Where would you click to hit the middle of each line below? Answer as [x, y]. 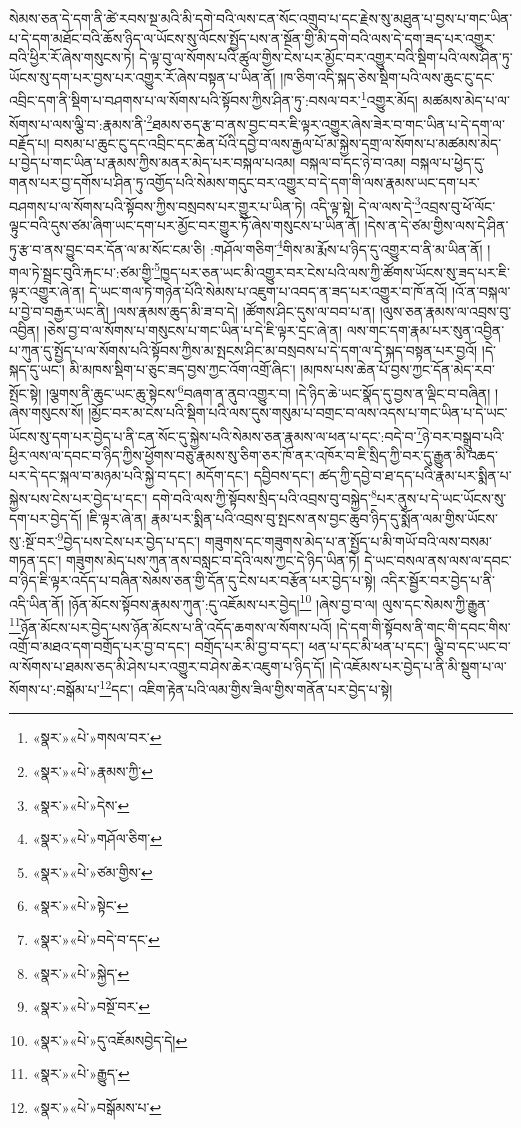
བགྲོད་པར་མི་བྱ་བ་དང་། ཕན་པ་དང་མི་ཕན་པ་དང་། [312, 646]
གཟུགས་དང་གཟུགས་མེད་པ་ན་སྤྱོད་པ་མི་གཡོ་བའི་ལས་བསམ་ [348, 540]
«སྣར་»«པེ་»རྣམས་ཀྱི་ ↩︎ [93, 771]
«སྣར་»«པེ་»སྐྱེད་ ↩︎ [81, 972]
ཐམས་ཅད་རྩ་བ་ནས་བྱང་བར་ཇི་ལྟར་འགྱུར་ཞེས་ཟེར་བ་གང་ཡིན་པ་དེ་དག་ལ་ [328, 123]
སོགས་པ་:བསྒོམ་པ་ [54, 688]
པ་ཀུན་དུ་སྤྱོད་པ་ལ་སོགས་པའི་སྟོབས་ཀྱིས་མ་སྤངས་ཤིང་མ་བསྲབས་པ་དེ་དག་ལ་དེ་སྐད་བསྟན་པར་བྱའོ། [243, 349]
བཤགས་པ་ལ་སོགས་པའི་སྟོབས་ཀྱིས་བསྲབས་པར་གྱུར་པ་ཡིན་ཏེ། [157, 205]
